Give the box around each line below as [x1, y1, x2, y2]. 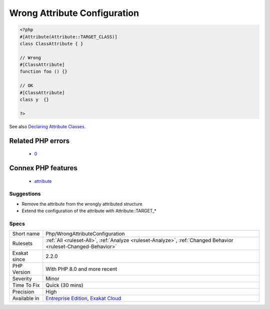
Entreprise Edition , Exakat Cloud [45, 295, 121, 302]
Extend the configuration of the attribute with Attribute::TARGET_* [21, 208, 157, 214]
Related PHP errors [9, 136, 70, 145]
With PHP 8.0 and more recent [45, 266, 117, 273]
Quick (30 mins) [45, 282, 83, 289]
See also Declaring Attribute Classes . [9, 123, 86, 129]
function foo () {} [19, 69, 67, 74]
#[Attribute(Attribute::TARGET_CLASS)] [19, 34, 117, 39]
